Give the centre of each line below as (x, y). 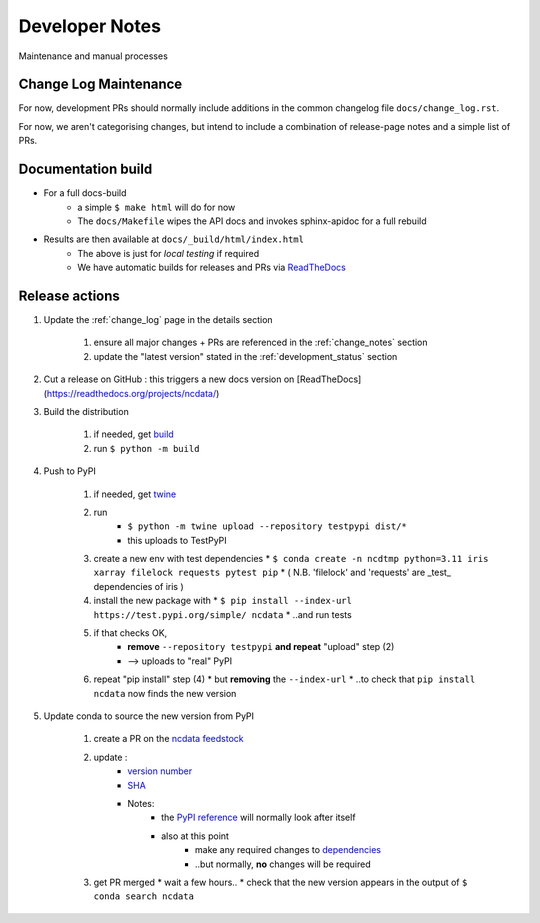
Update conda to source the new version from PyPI (149, 716)
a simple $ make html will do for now (156, 207)
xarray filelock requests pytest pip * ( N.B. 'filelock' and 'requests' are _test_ (272, 572)
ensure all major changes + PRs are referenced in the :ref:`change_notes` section (261, 342)
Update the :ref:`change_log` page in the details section (158, 319)
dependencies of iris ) (138, 586)
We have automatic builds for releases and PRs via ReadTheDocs (212, 267)
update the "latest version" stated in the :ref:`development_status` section (245, 356)
